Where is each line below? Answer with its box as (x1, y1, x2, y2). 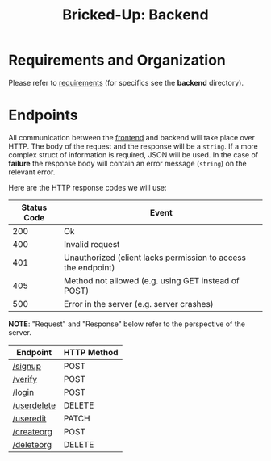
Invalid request (63, 238, 120, 249)
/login (12, 386, 35, 397)
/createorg (12, 425, 52, 437)
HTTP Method (63, 346, 119, 358)
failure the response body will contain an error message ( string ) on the (8, 158, 248, 168)
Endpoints (8, 107, 78, 124)
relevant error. (8, 167, 56, 177)
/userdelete (12, 400, 56, 411)
